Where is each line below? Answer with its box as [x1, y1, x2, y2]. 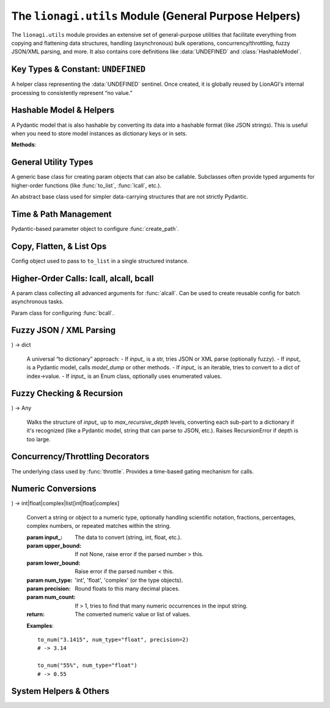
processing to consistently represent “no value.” [11, 89, 133, 96]
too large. [26, 435, 51, 443]
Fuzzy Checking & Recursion [11, 388, 123, 399]
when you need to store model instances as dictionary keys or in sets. [11, 129, 188, 137]
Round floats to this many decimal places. [75, 585, 180, 592]
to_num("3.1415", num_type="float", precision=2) [37, 636, 189, 643]
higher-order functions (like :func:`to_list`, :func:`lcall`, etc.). [11, 181, 162, 189]
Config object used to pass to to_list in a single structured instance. [11, 257, 189, 265]
